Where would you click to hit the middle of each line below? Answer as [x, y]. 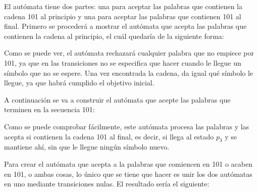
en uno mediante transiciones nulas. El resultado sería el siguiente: [107, 184]
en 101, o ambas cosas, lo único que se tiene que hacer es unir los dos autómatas [128, 174]
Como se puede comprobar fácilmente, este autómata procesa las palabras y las [127, 126]
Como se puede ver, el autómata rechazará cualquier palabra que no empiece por [129, 53]
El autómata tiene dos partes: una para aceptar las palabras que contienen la [123, 6]
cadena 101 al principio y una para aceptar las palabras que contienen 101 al [123, 16]
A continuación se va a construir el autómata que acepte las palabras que [117, 99]
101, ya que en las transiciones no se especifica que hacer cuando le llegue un [123, 62]
